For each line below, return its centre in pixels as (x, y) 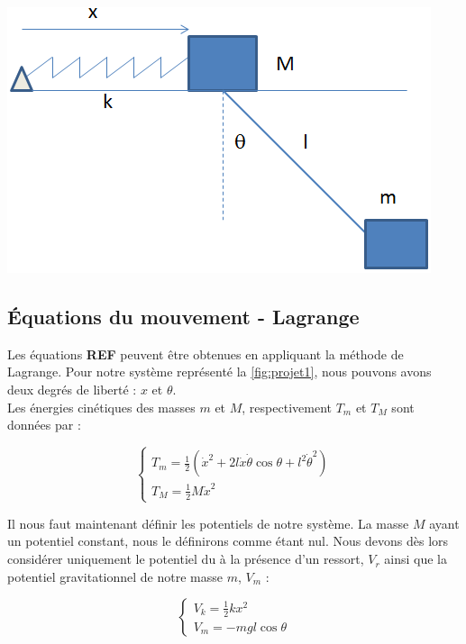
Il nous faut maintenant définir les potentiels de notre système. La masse (208, 523)
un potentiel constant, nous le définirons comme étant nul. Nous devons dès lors (228, 541)
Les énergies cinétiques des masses (101, 407)
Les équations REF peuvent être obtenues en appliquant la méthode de (206, 354)
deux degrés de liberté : (72, 389)
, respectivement (287, 407)
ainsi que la (416, 559)
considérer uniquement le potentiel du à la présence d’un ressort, (186, 559)
